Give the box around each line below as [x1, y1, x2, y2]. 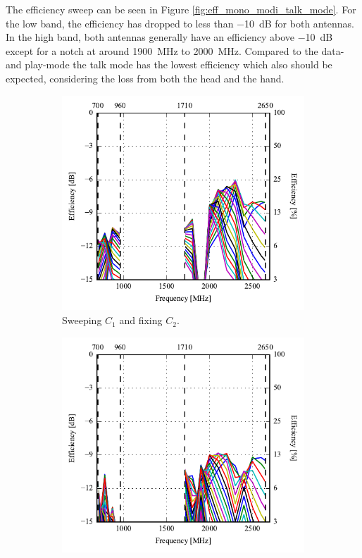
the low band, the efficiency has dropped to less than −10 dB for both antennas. [6, 15, 354, 30]
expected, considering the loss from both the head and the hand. [6, 70, 285, 85]
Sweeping [62, 313, 102, 328]
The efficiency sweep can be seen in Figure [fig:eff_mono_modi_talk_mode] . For [6, 2, 356, 16]
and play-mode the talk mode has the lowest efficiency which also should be [6, 57, 332, 72]
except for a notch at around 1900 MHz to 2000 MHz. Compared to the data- [6, 43, 344, 58]
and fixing [119, 313, 163, 328]
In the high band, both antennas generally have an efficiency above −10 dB [6, 30, 333, 44]
